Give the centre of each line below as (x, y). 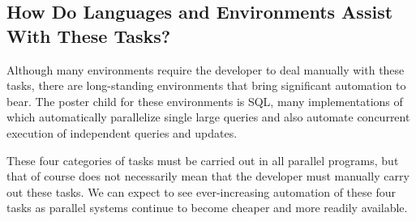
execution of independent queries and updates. (122, 132)
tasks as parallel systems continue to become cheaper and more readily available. (207, 208)
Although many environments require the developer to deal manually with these (206, 69)
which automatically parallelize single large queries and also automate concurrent (208, 117)
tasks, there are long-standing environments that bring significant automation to (206, 85)
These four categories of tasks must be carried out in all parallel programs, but (203, 160)
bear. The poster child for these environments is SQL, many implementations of (205, 101)
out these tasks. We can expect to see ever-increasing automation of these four (202, 191)
